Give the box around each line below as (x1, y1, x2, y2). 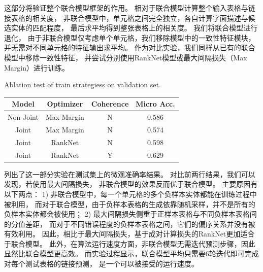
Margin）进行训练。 (4, 62, 70, 73)
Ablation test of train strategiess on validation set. (4, 79, 161, 90)
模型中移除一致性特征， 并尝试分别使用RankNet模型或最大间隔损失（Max (4, 52, 247, 62)
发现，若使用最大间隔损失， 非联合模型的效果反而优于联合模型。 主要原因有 (4, 179, 258, 189)
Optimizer (47, 98, 83, 109)
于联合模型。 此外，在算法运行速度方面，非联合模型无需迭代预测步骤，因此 (4, 238, 255, 249)
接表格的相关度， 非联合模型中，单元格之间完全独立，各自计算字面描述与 (4, 12, 248, 23)
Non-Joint (8, 112, 39, 122)
